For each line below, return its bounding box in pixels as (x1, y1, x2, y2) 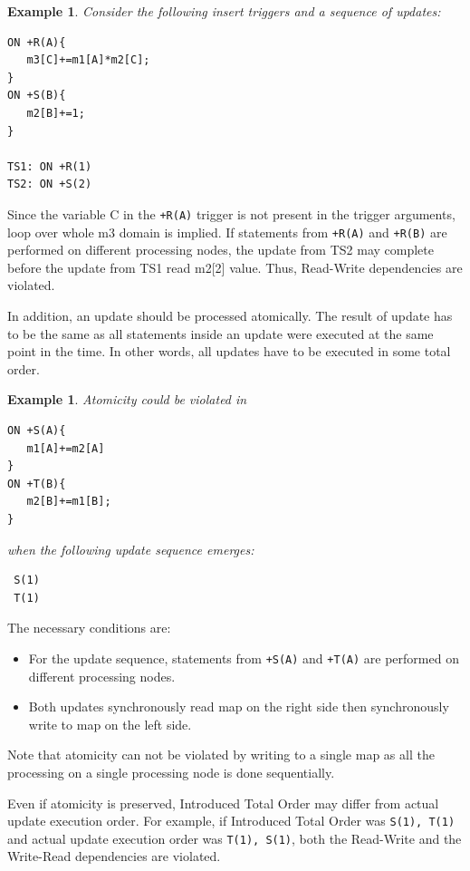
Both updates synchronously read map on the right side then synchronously (28, 697, 449, 716)
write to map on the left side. (28, 714, 192, 733)
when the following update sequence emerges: (7, 539, 254, 558)
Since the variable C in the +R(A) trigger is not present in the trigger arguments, (7, 204, 456, 223)
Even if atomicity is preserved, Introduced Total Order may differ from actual (7, 793, 439, 812)
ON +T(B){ (7, 477, 66, 490)
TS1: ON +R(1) (7, 160, 92, 173)
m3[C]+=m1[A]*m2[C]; (26, 53, 150, 67)
